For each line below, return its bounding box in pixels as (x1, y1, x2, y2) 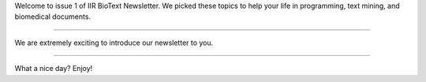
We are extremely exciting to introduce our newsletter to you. (14, 38, 214, 47)
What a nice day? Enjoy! (14, 64, 93, 73)
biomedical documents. (14, 12, 91, 21)
